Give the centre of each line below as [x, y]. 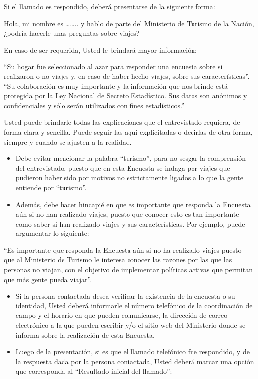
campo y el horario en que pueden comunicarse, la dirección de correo [122, 315]
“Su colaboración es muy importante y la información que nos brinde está [116, 86]
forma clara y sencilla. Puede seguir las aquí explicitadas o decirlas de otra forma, [128, 131]
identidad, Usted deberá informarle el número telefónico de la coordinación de [134, 305]
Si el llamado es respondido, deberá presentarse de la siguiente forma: [110, 6]
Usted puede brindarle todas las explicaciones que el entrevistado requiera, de [122, 122]
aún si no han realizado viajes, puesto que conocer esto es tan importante [127, 214]
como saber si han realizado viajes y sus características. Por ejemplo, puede [130, 223]
